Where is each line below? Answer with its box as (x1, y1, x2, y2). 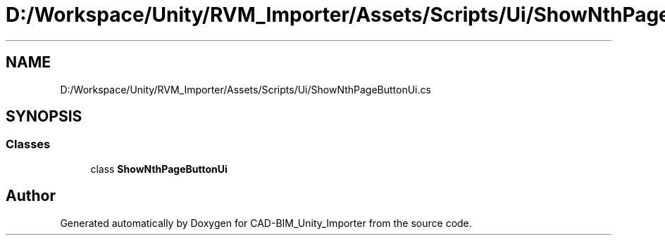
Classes (6, 137, 51, 152)
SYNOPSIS (6, 108, 82, 126)
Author (6, 187, 56, 205)
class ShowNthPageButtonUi (90, 162, 228, 175)
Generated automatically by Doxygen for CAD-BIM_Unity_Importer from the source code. (60, 216, 472, 229)
